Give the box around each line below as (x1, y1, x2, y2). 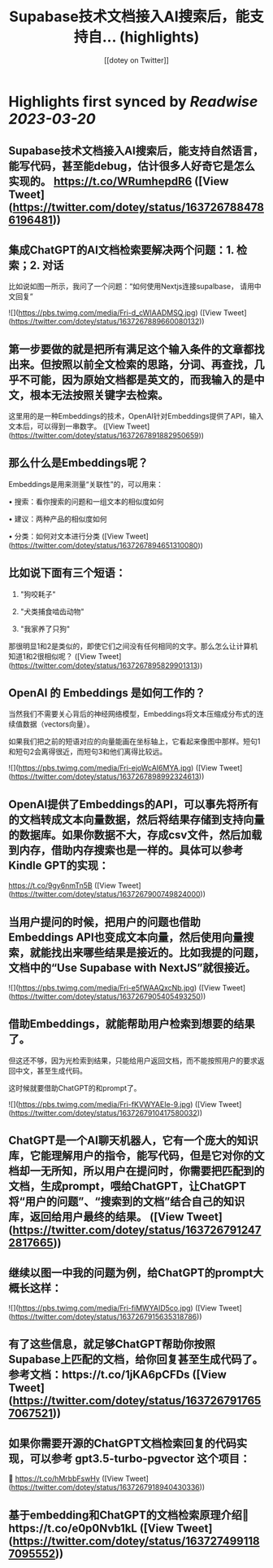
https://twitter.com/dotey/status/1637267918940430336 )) (11, 1482, 206, 1492)
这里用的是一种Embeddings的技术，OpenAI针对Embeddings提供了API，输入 (8, 411, 264, 420)
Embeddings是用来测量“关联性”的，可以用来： (8, 479, 164, 489)
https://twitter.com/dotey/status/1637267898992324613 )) (11, 771, 205, 782)
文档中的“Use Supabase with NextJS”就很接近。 (8, 960, 257, 974)
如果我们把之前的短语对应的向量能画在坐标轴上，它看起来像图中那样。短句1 (8, 736, 261, 746)
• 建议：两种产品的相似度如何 (8, 514, 107, 524)
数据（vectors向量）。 (22, 719, 95, 729)
